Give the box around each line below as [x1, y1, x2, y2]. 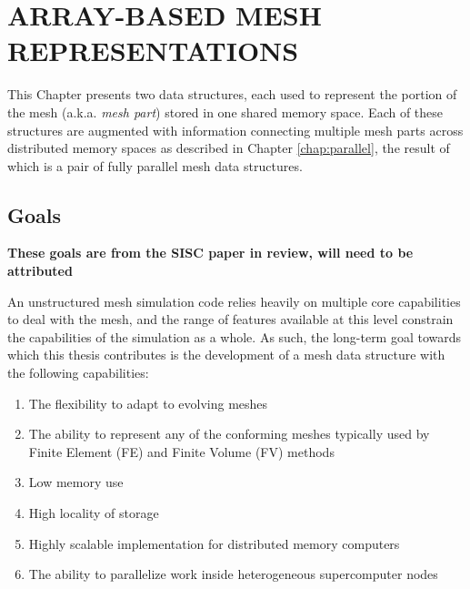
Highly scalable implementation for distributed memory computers [28, 533, 400, 553]
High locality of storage [28, 503, 159, 523]
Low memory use [28, 472, 124, 492]
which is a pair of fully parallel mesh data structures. [7, 156, 303, 175]
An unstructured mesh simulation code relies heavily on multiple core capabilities [7, 291, 461, 310]
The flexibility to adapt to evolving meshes [28, 393, 268, 412]
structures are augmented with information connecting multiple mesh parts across [7, 120, 464, 139]
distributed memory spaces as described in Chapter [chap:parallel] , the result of [7, 138, 450, 157]
